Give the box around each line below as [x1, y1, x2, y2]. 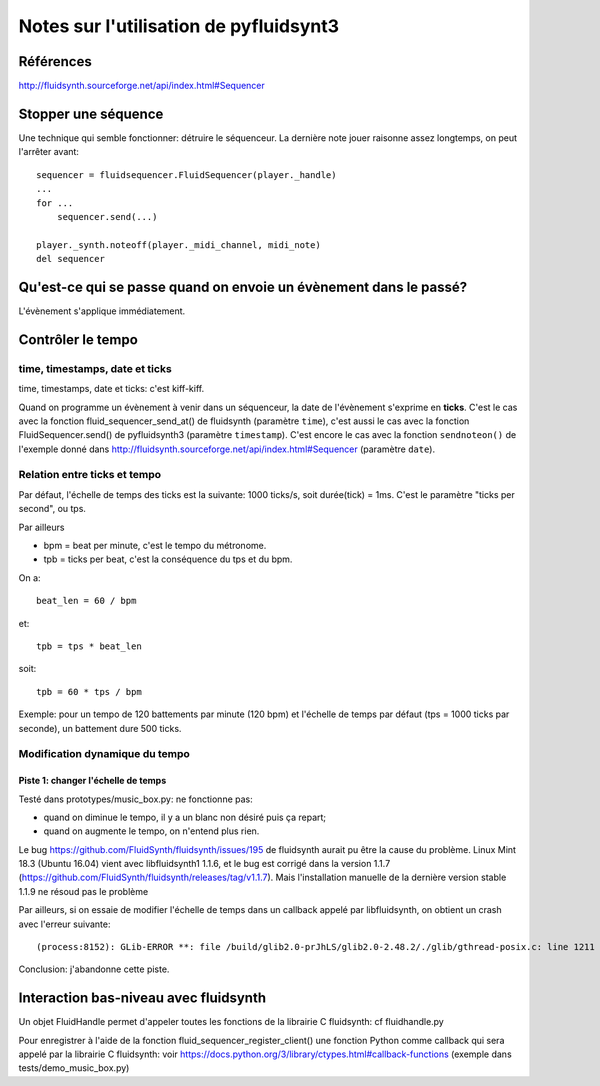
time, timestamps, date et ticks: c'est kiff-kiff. [18, 383, 205, 395]
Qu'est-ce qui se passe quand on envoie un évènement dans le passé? [18, 278, 468, 295]
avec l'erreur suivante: [18, 918, 111, 930]
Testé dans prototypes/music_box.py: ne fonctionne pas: [18, 793, 254, 805]
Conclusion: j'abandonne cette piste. [18, 963, 170, 975]
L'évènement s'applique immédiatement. [18, 305, 186, 317]
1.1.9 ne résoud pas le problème [18, 885, 149, 897]
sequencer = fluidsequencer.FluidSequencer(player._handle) [36, 169, 337, 180]
